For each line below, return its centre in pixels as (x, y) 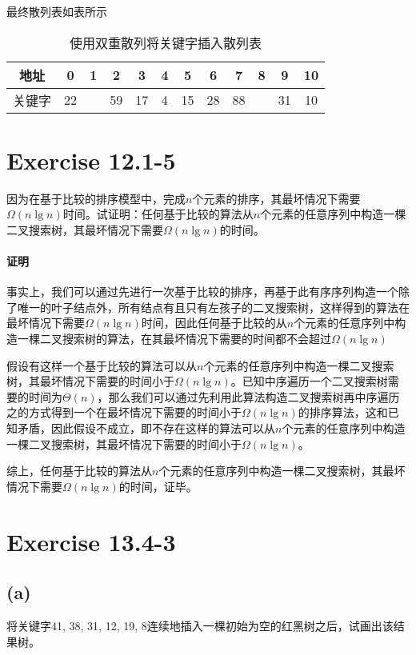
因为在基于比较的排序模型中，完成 (96, 198)
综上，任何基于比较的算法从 (79, 471)
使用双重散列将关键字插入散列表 (166, 42)
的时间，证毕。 (158, 486)
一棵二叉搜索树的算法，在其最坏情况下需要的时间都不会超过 (174, 339)
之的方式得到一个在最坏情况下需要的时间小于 (124, 412)
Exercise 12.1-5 (91, 160)
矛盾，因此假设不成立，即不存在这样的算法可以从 (146, 428)
